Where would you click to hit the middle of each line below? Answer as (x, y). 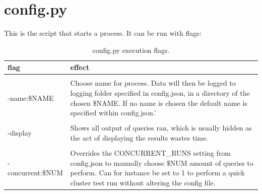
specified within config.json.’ (113, 113)
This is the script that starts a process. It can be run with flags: (103, 33)
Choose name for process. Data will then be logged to (153, 83)
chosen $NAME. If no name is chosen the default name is (159, 103)
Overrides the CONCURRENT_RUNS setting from (150, 152)
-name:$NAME (31, 98)
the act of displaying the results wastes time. (139, 137)
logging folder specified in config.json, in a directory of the (160, 93)
